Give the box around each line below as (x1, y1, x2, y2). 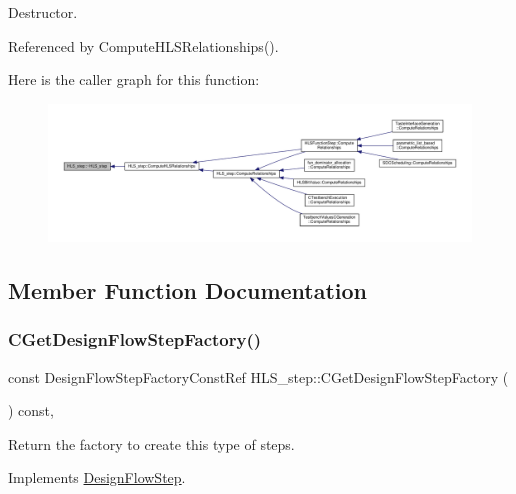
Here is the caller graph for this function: (8, 69, 260, 90)
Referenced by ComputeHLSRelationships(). (8, 35, 279, 56)
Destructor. (8, 2, 78, 22)
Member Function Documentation (8, 275, 368, 306)
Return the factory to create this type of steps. (8, 433, 295, 454)
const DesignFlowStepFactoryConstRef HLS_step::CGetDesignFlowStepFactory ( (8, 366, 509, 387)
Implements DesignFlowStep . (8, 467, 186, 488)
